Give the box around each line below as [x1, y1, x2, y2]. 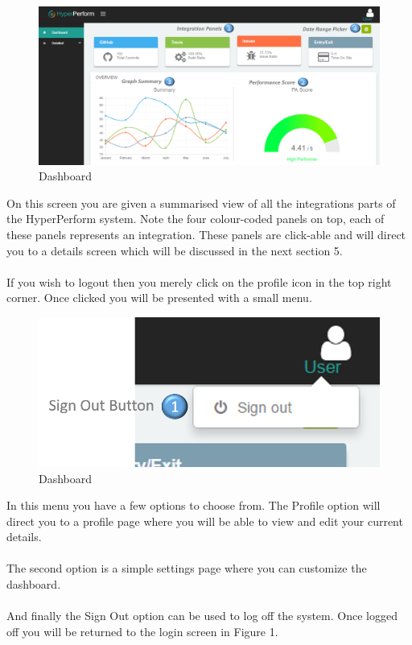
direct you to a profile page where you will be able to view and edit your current [6, 512, 403, 529]
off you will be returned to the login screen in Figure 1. [6, 622, 278, 639]
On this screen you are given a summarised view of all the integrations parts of [6, 194, 396, 211]
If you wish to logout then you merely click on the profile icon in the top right [6, 273, 392, 290]
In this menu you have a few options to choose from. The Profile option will [6, 497, 381, 514]
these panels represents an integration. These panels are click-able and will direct [6, 226, 406, 243]
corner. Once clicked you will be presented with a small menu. [6, 289, 312, 306]
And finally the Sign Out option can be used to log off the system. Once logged [6, 607, 398, 624]
